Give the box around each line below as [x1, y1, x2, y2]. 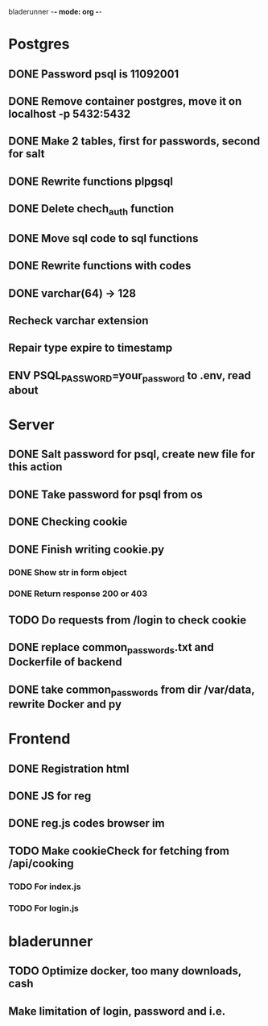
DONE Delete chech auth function [8, 202, 175, 218]
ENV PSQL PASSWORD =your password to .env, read [8, 369, 252, 384]
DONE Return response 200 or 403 [8, 588, 147, 599]
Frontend [8, 730, 71, 749]
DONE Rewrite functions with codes [8, 259, 192, 273]
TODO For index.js [8, 881, 81, 892]
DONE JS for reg [8, 789, 92, 803]
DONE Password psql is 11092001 [8, 67, 179, 81]
